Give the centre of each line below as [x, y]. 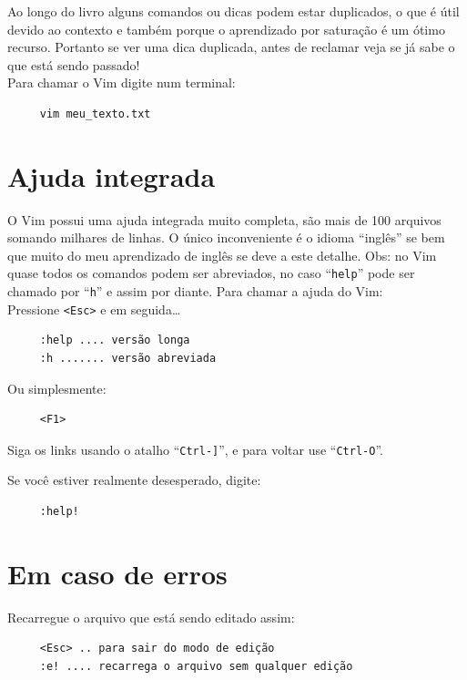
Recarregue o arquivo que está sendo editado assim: [151, 617]
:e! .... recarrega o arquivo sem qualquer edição [196, 666]
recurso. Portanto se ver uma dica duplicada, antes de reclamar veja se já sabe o [231, 47]
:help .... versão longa [115, 340]
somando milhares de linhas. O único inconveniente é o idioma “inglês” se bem [226, 237]
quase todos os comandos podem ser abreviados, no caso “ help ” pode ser [211, 273]
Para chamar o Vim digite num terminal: [122, 82]
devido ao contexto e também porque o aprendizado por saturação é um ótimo [226, 29]
